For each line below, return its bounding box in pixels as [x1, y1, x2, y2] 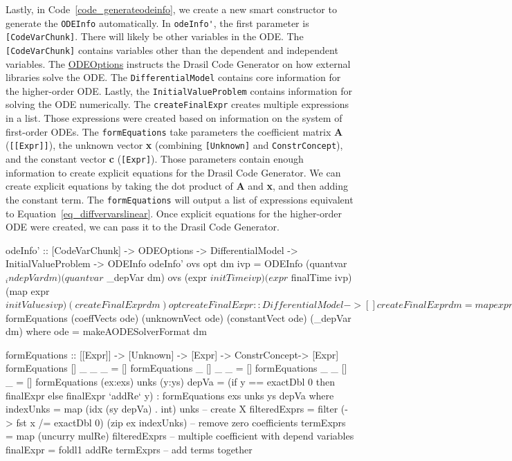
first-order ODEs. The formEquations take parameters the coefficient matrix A [6, 124, 343, 138]
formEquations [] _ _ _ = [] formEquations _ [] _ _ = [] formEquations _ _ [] [6, 361, 347, 375]
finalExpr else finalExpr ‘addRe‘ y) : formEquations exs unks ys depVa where [6, 388, 334, 402]
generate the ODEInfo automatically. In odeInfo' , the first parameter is [6, 15, 309, 30]
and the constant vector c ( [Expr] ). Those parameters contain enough [6, 152, 304, 166]
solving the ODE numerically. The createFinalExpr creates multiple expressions [6, 97, 349, 111]
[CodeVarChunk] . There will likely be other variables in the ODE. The [6, 29, 304, 44]
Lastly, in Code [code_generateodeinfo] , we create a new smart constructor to [6, 2, 337, 16]
